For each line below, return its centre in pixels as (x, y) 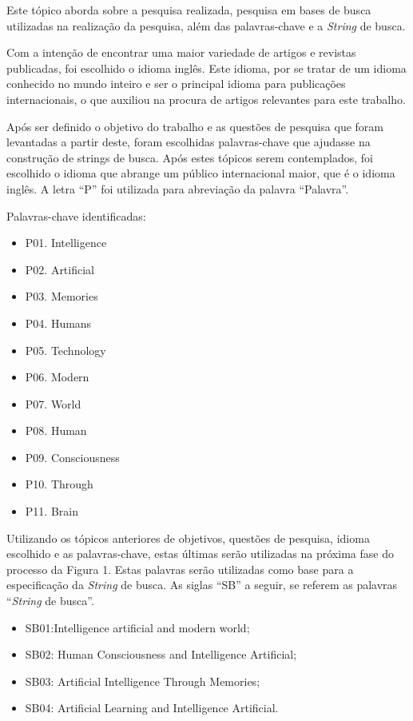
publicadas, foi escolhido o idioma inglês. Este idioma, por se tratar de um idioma (206, 68)
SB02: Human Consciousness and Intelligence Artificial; (161, 654)
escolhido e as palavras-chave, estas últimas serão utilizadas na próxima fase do (200, 554)
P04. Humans (58, 323)
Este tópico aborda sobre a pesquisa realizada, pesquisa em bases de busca (189, 10)
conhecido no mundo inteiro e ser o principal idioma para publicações (176, 84)
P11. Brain (52, 511)
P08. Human (56, 430)
